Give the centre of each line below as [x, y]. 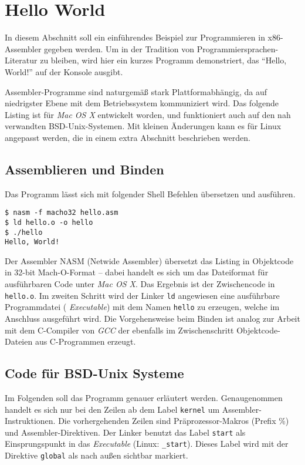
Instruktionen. [30, 421]
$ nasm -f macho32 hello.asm [62, 213]
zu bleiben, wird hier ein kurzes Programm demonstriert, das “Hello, [163, 60]
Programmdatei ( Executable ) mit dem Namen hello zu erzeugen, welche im [142, 307]
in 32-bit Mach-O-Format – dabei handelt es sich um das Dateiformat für [137, 272]
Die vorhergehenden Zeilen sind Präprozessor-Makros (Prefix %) [174, 421]
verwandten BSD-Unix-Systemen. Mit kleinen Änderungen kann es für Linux [143, 126]
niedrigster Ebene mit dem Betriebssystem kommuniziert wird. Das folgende [142, 103]
